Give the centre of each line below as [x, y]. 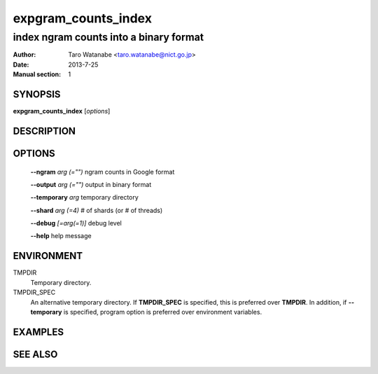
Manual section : [37, 74]
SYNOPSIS [37, 94]
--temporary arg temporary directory [85, 198]
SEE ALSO [35, 354]
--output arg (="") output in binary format [91, 184]
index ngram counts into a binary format [108, 37]
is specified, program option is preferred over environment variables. [163, 312]
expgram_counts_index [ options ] [62, 111]
